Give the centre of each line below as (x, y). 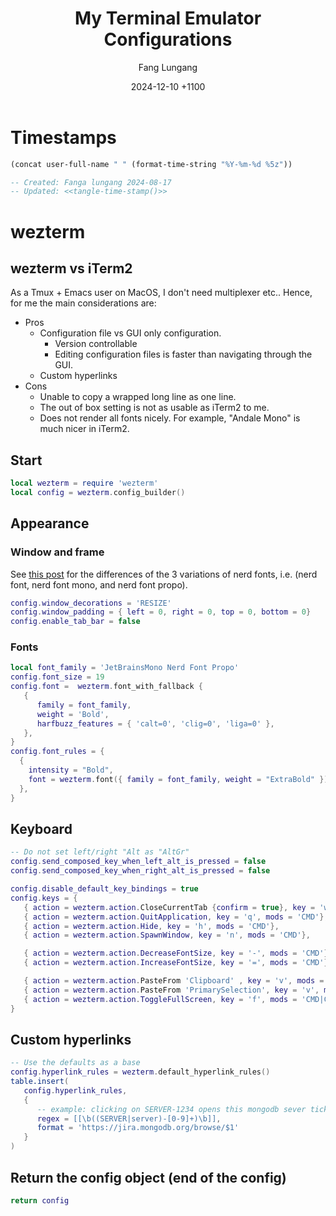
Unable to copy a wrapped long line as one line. (138, 397)
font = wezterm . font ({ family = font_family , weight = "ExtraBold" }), (180, 779)
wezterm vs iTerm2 (71, 268)
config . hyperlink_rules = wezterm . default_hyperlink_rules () (140, 1072)
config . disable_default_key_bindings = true (104, 889)
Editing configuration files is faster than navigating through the (183, 354)
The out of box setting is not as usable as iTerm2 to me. (154, 408)
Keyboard (41, 829)
